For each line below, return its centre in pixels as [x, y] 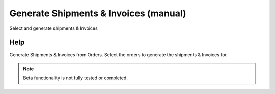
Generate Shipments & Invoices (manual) [98, 13]
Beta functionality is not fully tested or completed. [76, 78]
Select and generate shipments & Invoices [53, 28]
